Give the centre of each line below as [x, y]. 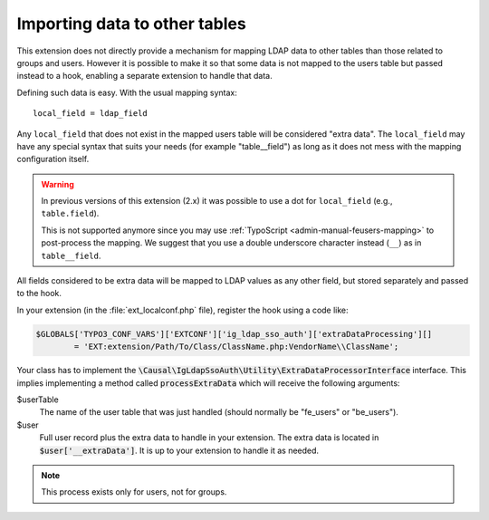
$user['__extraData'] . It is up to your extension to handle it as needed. [179, 450]
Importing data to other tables [131, 24]
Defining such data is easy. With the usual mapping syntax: [127, 92]
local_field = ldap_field [91, 114]
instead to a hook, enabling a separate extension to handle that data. [144, 76]
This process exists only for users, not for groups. [134, 492]
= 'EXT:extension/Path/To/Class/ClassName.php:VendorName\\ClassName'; [236, 347]
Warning [58, 184]
